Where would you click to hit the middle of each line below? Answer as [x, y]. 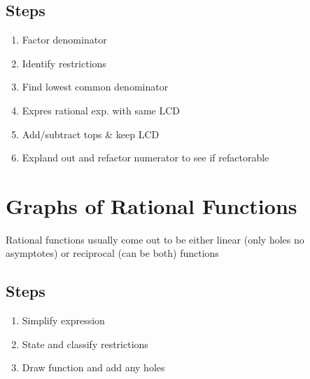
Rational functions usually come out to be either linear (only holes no [155, 239]
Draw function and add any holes [93, 367]
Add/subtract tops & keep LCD [91, 134]
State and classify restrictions [85, 344]
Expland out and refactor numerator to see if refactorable [146, 158]
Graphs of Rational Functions [152, 205]
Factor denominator [64, 40]
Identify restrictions [64, 63]
